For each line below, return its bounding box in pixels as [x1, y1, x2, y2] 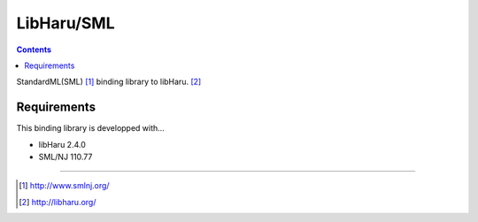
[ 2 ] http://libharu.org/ [19, 196, 96, 207]
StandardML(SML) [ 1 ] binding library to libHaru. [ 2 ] [16, 76, 202, 88]
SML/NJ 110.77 [38, 151, 93, 163]
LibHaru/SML [16, 13, 115, 33]
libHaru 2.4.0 [38, 139, 86, 149]
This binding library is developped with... [16, 123, 166, 134]
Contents [16, 44, 52, 55]
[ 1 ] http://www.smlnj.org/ [19, 180, 110, 191]
